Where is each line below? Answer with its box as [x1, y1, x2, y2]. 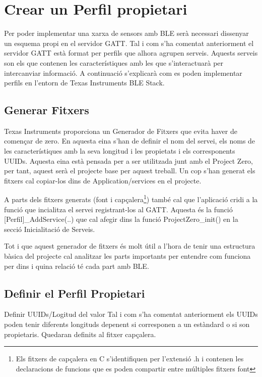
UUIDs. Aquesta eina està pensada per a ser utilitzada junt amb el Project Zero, [4, 155, 253, 166]
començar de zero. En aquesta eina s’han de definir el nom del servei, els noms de [4, 135, 255, 146]
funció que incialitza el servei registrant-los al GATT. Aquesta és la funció [4, 204, 233, 214]
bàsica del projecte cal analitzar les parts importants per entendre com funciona [4, 251, 251, 261]
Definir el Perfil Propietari [4, 285, 145, 301]
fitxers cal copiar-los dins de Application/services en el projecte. [4, 175, 202, 185]
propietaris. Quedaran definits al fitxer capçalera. [4, 328, 156, 339]
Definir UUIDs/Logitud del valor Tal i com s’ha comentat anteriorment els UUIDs [4, 309, 258, 319]
